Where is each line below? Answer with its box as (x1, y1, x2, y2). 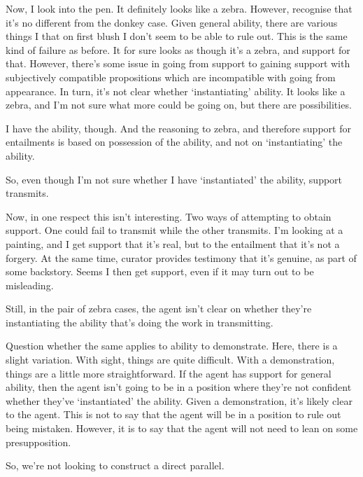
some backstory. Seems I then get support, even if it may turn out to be (6, 264, 314, 279)
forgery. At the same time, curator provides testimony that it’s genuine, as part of (6, 250, 357, 265)
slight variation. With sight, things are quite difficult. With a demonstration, (6, 352, 335, 367)
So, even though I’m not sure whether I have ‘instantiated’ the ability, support (6, 172, 343, 186)
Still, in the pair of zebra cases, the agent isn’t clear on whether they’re (6, 301, 312, 316)
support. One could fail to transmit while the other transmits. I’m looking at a (6, 223, 343, 237)
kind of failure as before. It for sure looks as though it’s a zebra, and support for (6, 42, 350, 57)
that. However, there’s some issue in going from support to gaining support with (6, 56, 350, 71)
